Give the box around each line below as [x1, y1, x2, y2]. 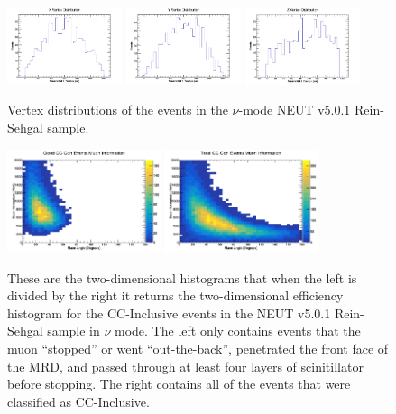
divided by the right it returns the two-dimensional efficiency [7, 286, 344, 305]
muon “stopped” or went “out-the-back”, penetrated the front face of [7, 339, 389, 357]
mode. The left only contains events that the [115, 321, 361, 340]
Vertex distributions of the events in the [7, 100, 228, 119]
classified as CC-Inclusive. [7, 391, 150, 410]
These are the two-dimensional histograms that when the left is [7, 268, 357, 287]
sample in [47, 321, 100, 340]
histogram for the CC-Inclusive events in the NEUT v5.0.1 [7, 303, 331, 322]
